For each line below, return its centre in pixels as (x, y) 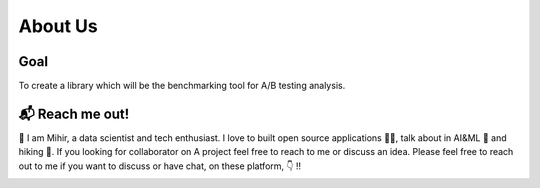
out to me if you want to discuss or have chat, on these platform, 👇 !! (160, 166)
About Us (58, 26)
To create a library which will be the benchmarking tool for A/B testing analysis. (182, 86)
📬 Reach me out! (74, 113)
